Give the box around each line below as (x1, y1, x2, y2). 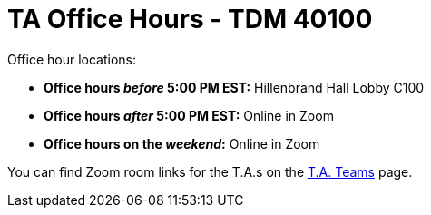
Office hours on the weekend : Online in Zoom (44, 135, 320, 151)
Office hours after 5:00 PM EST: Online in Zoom (44, 107, 334, 123)
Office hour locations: (7, 51, 137, 67)
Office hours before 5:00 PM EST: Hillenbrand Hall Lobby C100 (44, 79, 425, 95)
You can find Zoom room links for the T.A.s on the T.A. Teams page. (7, 163, 413, 180)
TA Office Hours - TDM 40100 (7, 4, 373, 34)
